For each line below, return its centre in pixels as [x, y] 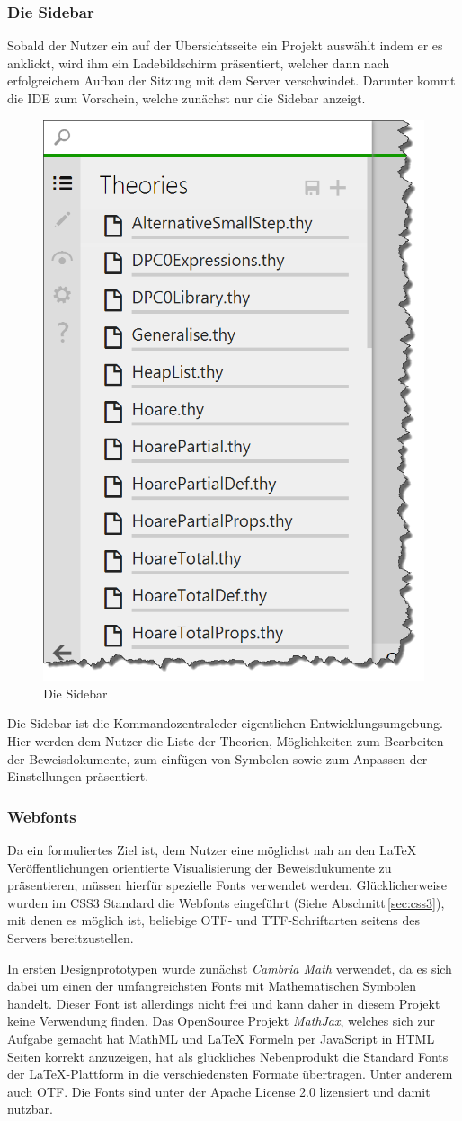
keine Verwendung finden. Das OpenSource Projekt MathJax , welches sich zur [222, 1021]
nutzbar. [31, 1109]
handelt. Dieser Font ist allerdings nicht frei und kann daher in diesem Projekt [224, 1003]
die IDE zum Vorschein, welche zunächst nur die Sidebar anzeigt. [187, 98]
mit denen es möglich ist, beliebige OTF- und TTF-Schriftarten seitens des [213, 920]
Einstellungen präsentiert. [78, 776]
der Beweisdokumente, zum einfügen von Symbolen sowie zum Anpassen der [218, 758]
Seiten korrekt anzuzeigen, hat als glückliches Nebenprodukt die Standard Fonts [228, 1056]
